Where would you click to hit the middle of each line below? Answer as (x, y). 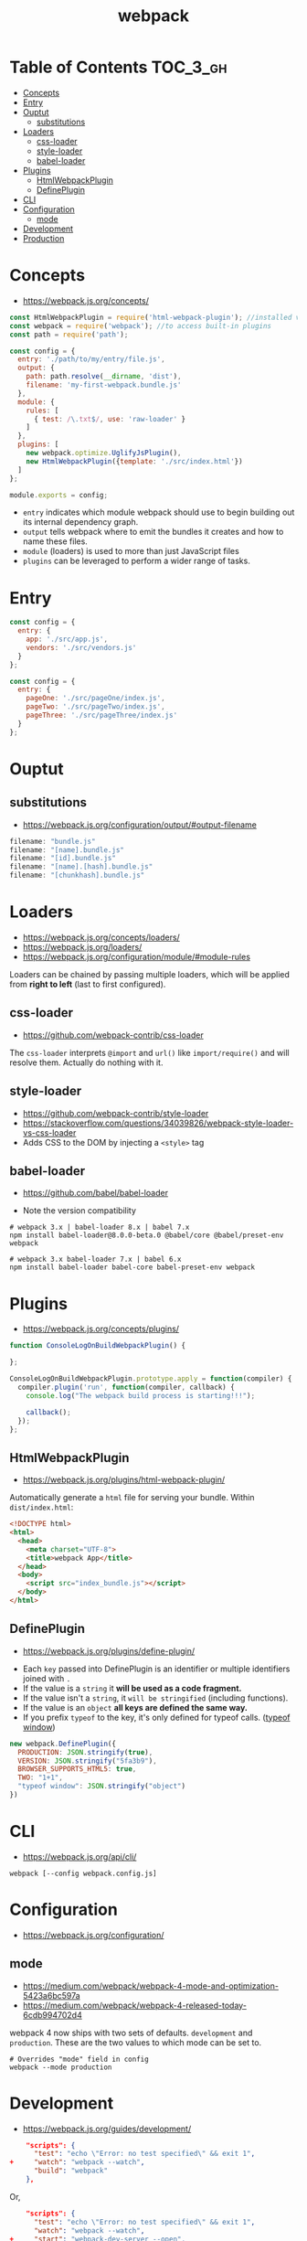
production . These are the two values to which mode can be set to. (136, 2042)
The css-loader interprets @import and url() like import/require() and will (149, 1052)
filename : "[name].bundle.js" (67, 850)
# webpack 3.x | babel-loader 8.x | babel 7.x (100, 1227)
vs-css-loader (49, 1132)
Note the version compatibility (79, 1211)
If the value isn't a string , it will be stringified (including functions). (155, 1698)
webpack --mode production (61, 2067)
